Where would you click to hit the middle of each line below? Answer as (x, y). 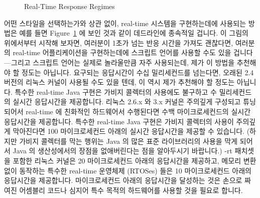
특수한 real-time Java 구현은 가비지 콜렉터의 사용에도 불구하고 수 (116, 91)
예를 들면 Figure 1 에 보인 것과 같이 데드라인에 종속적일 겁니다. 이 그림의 (134, 33)
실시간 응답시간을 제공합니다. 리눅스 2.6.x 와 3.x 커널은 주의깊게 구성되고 (127, 102)
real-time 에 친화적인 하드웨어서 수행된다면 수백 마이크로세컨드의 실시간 (138, 111)
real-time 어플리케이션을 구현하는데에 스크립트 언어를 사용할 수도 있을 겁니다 (133, 52)
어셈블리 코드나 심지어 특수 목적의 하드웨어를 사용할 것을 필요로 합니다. (131, 190)
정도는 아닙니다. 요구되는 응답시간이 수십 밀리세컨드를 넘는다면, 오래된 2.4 (138, 72)
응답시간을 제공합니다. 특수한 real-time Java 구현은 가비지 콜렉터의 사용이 (119, 121)
